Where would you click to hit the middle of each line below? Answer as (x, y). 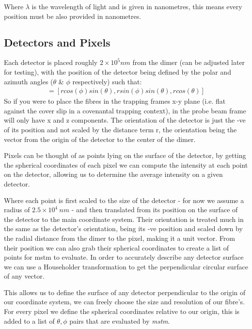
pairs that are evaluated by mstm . (120, 321)
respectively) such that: (107, 81)
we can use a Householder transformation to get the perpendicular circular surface (126, 266)
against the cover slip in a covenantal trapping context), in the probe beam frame (125, 110)
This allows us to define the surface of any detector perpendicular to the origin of (125, 292)
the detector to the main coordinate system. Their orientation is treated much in (124, 219)
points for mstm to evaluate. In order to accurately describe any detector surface (124, 257)
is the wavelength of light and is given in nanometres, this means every (137, 6)
